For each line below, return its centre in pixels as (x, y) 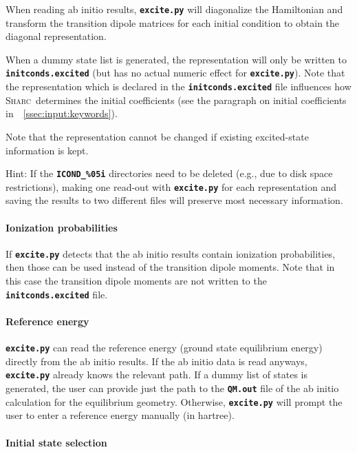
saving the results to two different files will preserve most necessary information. (174, 200)
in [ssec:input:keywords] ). (62, 113)
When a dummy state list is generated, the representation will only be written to (176, 59)
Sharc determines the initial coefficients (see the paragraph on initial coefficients (176, 100)
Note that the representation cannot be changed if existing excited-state (157, 136)
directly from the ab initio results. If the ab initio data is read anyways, (156, 361)
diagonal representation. (56, 36)
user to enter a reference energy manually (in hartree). (120, 415)
